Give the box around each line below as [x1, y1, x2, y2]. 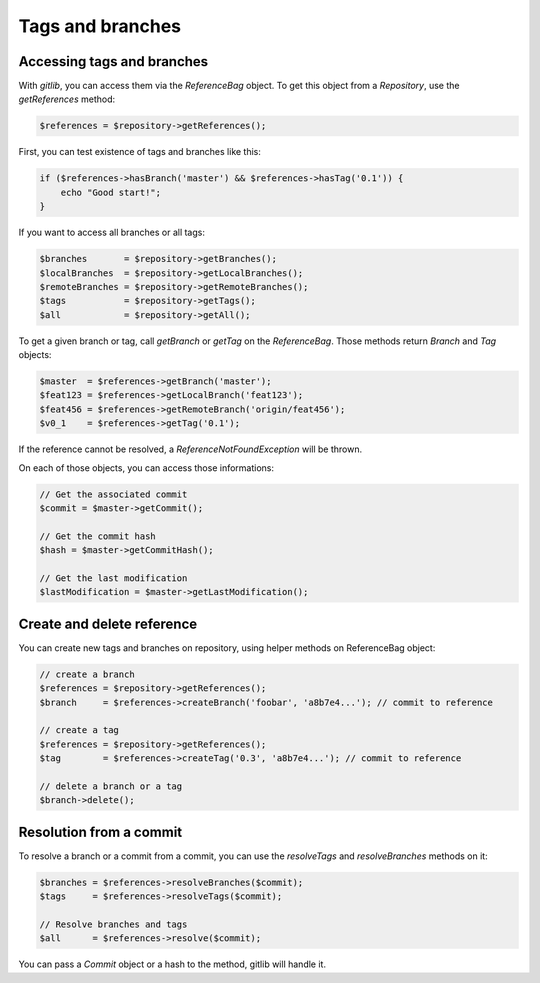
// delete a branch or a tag [39, 780, 183, 792]
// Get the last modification [39, 572, 188, 584]
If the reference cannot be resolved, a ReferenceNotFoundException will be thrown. [18, 443, 363, 455]
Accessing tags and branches [18, 53, 209, 70]
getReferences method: [18, 93, 116, 105]
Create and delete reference [18, 615, 198, 632]
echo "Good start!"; [60, 186, 162, 198]
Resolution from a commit [18, 823, 183, 840]
